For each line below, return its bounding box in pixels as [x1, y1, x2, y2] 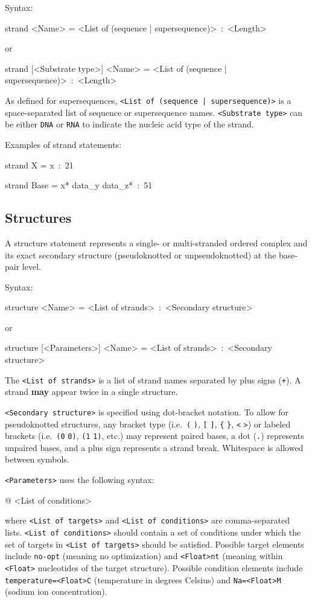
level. [22, 260, 41, 273]
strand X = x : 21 [5, 158, 74, 171]
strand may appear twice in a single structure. [5, 385, 178, 398]
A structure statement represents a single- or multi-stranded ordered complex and [5, 236, 308, 249]
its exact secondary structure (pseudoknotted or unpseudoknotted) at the [5, 248, 276, 261]
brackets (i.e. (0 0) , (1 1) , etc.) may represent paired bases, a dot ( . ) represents [5, 429, 304, 442]
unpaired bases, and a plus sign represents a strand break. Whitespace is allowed [5, 441, 304, 453]
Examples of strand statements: [5, 138, 122, 150]
